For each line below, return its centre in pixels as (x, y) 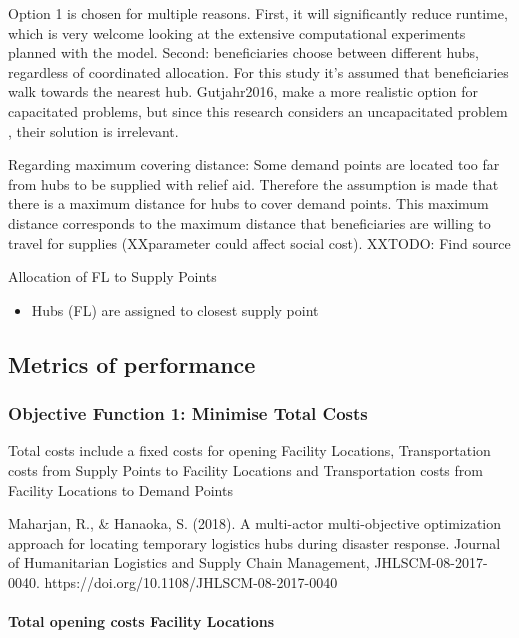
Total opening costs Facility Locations (141, 621)
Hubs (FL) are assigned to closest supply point (175, 309)
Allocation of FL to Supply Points (112, 276)
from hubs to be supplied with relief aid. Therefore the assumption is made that (253, 183)
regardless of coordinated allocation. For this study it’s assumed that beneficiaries (258, 71)
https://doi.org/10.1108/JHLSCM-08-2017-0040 (191, 581)
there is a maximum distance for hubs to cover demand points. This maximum (248, 203)
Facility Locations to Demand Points (120, 489)
